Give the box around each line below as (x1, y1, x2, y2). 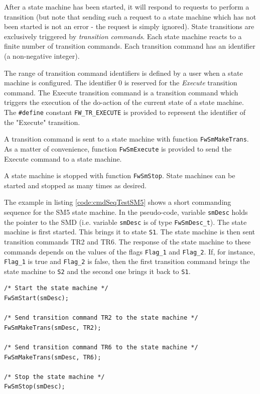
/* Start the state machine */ (4, 285, 108, 292)
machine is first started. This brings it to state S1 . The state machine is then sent (4, 226, 255, 237)
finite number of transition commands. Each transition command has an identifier (4, 41, 255, 51)
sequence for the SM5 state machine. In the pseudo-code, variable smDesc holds (4, 206, 248, 217)
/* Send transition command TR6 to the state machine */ (4, 344, 198, 351)
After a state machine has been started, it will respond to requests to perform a (4, 2, 249, 12)
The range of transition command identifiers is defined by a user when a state (4, 67, 243, 78)
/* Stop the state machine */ (4, 373, 105, 380)
